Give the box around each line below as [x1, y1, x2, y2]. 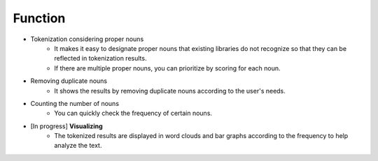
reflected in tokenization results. [54, 54, 147, 63]
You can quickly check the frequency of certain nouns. [54, 109, 213, 118]
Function [13, 10, 66, 26]
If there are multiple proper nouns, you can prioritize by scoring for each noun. [54, 63, 281, 72]
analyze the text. [54, 141, 102, 150]
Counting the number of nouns [30, 99, 119, 107]
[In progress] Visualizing [30, 122, 103, 130]
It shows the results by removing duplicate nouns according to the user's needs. [54, 86, 286, 95]
